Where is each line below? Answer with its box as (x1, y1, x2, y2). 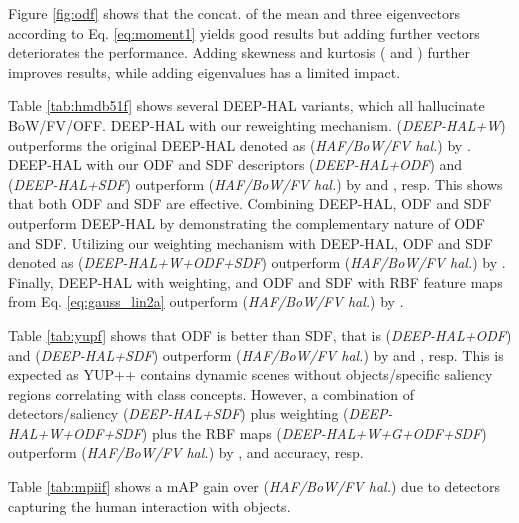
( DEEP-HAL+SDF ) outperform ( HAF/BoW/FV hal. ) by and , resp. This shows (8, 173, 503, 194)
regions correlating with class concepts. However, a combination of (8, 383, 415, 404)
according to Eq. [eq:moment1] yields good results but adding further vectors (8, 22, 480, 43)
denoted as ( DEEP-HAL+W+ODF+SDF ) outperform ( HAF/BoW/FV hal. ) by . (8, 252, 506, 273)
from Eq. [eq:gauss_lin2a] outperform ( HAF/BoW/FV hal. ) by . (8, 291, 404, 312)
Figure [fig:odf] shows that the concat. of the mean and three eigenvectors (8, 3, 461, 23)
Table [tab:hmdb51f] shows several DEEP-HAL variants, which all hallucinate (8, 95, 485, 116)
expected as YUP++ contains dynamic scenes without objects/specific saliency (8, 364, 493, 385)
